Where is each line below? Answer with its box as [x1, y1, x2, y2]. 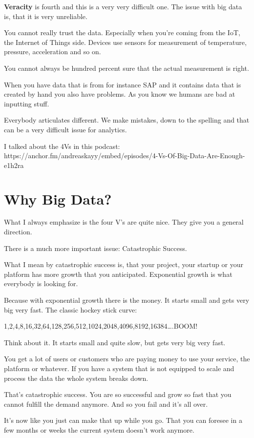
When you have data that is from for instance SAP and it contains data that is [4, 79, 241, 89]
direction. [4, 227, 32, 237]
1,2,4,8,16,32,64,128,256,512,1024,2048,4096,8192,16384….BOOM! [4, 321, 198, 331]
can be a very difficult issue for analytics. [4, 124, 127, 134]
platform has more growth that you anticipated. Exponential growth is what [4, 269, 233, 279]
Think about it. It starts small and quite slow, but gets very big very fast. [4, 337, 226, 347]
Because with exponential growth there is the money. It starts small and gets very [4, 295, 250, 305]
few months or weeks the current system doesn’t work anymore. [4, 424, 194, 435]
